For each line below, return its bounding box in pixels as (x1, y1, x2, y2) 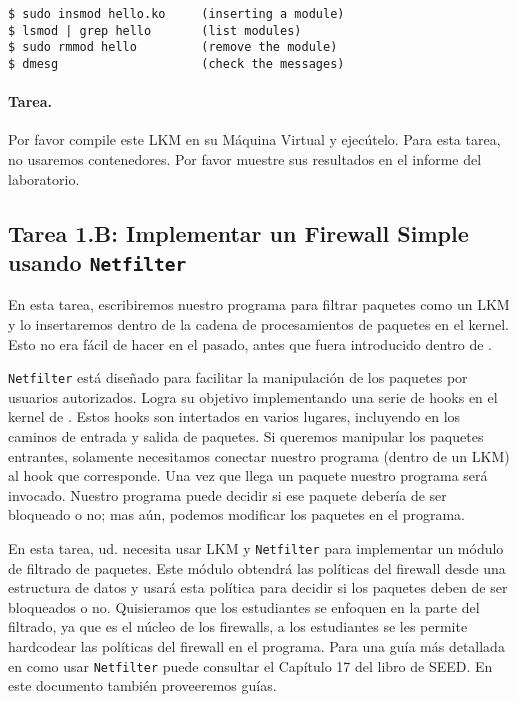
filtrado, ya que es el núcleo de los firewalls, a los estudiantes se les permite (8, 616, 468, 637)
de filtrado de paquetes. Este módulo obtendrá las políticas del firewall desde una (8, 557, 506, 578)
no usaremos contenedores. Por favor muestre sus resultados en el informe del (8, 149, 482, 170)
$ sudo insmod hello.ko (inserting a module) (8, 7, 345, 21)
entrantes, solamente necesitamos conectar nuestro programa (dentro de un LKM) (8, 445, 510, 466)
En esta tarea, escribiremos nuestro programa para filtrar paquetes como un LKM (8, 294, 510, 315)
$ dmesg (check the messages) (8, 56, 345, 71)
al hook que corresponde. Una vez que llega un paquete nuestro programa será (8, 465, 488, 486)
